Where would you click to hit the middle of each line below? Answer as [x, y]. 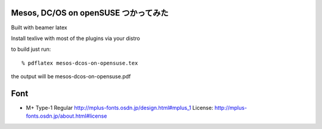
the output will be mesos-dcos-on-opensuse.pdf [71, 76]
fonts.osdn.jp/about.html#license [66, 116]
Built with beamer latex [39, 27]
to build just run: [31, 49]
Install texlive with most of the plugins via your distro [75, 38]
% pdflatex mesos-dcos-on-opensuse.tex [80, 63]
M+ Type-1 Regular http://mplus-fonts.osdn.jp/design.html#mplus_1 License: [120, 107]
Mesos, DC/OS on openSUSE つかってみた [90, 13]
